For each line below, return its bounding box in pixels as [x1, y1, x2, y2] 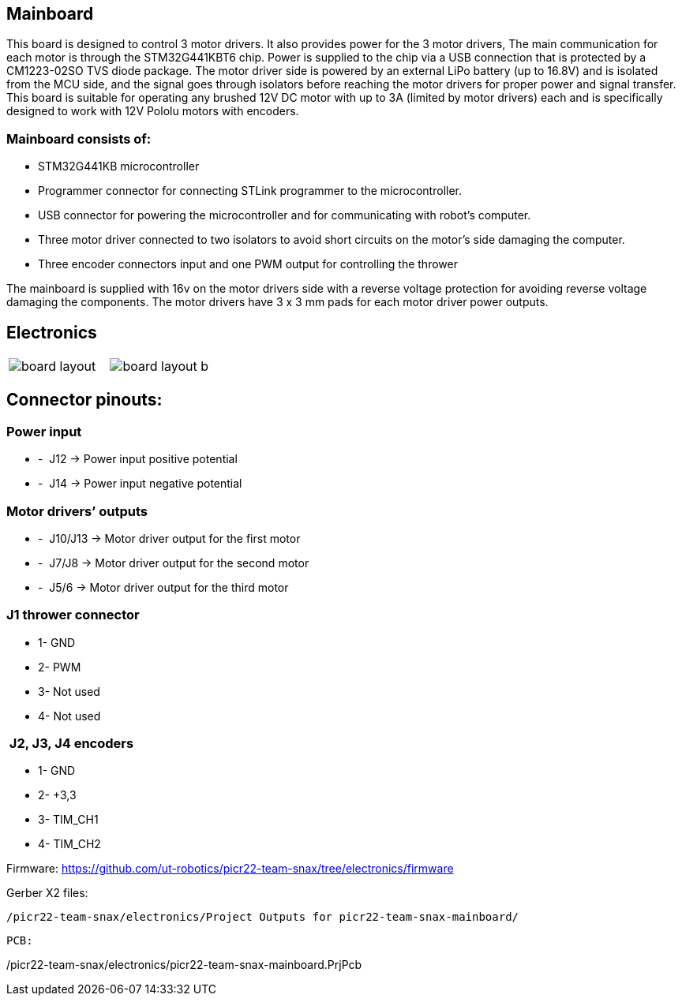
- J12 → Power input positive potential [38, 452, 238, 466]
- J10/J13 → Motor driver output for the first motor [38, 531, 301, 545]
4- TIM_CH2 [38, 837, 101, 851]
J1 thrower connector [6, 607, 140, 623]
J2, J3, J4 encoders [9, 735, 134, 752]
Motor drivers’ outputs [6, 503, 148, 519]
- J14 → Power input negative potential [38, 477, 242, 491]
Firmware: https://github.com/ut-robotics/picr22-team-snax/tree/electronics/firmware [6, 862, 454, 876]
